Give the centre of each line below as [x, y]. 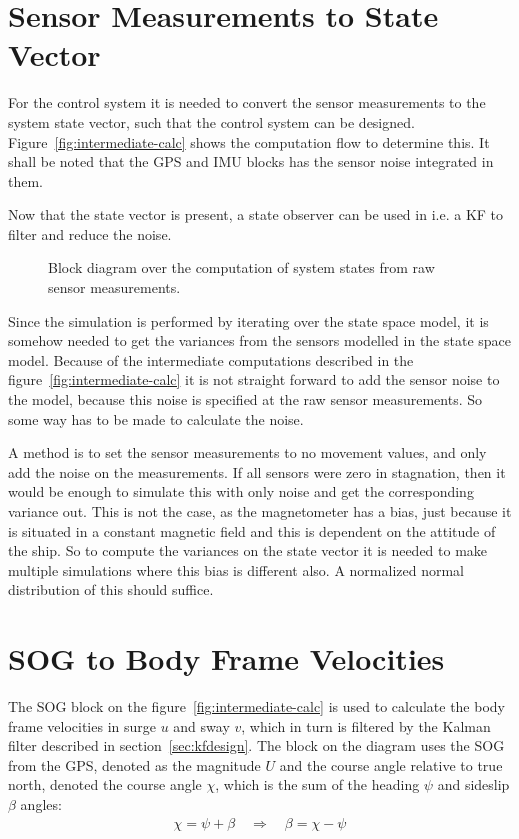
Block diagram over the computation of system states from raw [241, 267]
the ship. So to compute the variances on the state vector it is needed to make [248, 550]
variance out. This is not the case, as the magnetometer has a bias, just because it [260, 511]
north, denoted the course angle [105, 784]
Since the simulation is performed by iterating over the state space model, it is [248, 320]
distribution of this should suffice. [111, 589]
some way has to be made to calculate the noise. [156, 418]
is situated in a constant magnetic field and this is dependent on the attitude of [252, 530]
